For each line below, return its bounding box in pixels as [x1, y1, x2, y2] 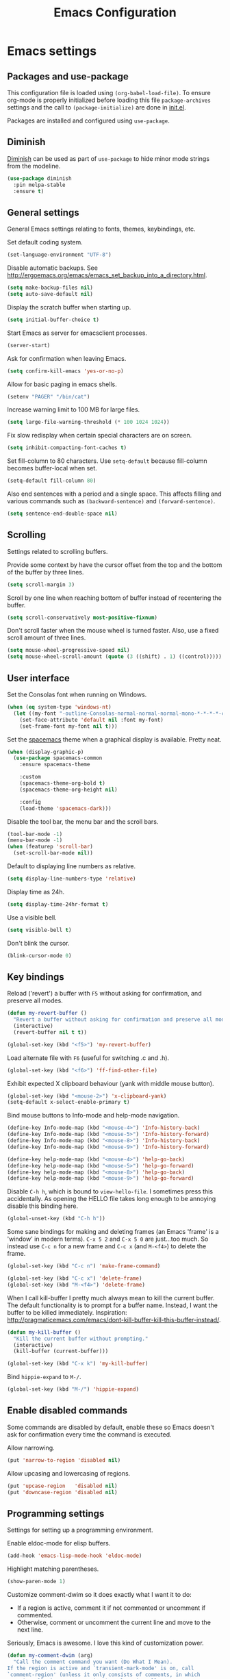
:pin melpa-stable [13, 181, 66, 188]
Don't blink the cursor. [7, 939, 70, 947]
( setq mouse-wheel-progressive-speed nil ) [7, 647, 130, 654]
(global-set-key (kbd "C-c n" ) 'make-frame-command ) [7, 1263, 161, 1270]
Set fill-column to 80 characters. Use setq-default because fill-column [7, 457, 207, 465]
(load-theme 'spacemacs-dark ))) [19, 805, 112, 812]
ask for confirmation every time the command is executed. [7, 1430, 172, 1439]
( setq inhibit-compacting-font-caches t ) [7, 444, 127, 451]
